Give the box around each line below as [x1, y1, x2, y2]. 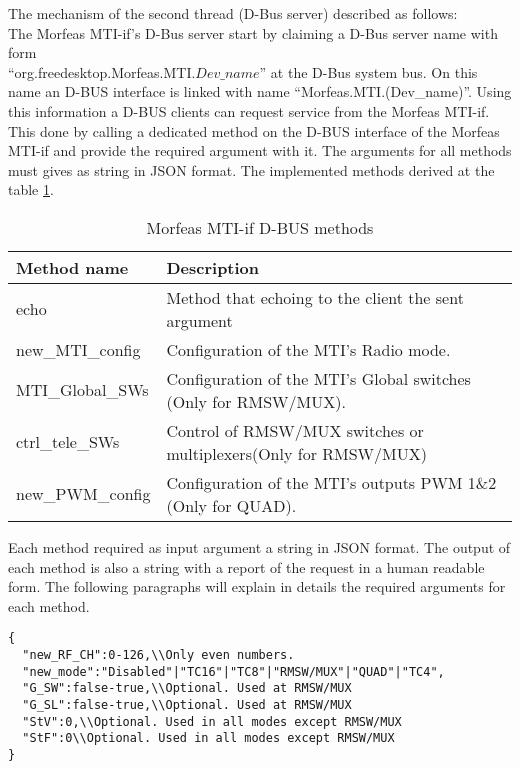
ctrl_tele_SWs [16, 430, 120, 454]
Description [166, 255, 260, 279]
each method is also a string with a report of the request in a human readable [8, 556, 485, 577]
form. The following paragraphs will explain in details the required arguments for [8, 576, 506, 597]
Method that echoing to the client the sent [166, 285, 464, 309]
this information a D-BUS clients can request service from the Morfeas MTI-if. [8, 100, 490, 121]
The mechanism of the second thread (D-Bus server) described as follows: [8, 3, 458, 23]
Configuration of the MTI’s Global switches [166, 366, 471, 390]
